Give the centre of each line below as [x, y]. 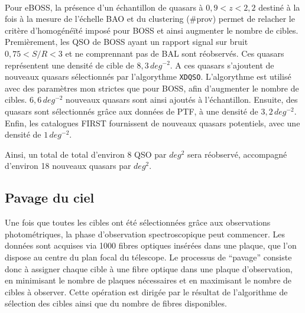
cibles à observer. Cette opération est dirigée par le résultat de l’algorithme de [146, 291]
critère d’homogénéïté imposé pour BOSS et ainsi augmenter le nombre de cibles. [152, 30]
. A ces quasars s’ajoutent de [222, 65]
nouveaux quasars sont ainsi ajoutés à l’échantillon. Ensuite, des [182, 100]
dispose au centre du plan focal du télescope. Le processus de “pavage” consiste [148, 257]
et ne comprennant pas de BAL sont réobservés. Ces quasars [175, 53]
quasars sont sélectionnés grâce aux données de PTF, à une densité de [132, 111]
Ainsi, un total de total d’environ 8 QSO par [86, 154]
